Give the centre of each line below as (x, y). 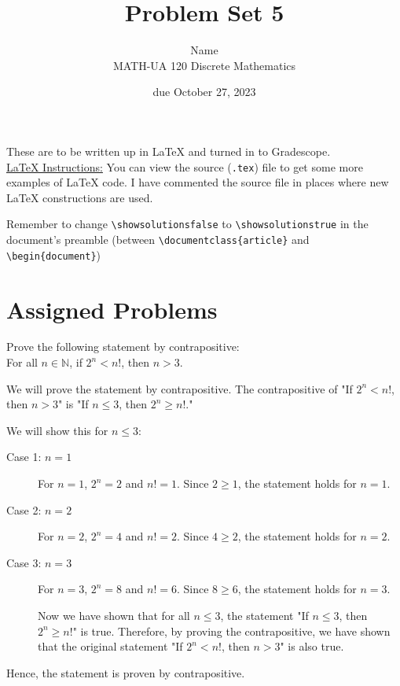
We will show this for (57, 430)
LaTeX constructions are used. (80, 197)
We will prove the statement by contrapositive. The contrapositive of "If (180, 388)
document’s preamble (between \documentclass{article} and (158, 239)
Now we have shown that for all (114, 615)
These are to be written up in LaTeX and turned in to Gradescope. (169, 151)
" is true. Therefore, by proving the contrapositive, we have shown (231, 631)
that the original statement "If (110, 646)
